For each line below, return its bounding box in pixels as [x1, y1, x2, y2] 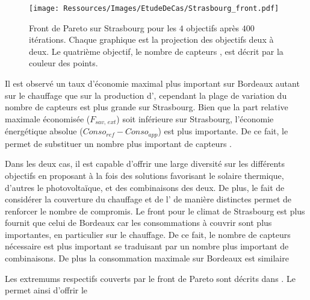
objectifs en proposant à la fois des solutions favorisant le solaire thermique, [5, 169, 284, 181]
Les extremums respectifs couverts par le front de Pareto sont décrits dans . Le [5, 272, 296, 284]
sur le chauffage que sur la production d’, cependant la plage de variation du [5, 89, 287, 101]
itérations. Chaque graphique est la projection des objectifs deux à [29, 33, 274, 46]
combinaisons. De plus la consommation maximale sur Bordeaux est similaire [5, 252, 289, 264]
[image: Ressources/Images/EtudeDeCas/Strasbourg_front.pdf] [29, 4, 279, 13]
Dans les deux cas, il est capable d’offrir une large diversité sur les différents [5, 157, 285, 170]
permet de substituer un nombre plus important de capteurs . [5, 137, 232, 149]
